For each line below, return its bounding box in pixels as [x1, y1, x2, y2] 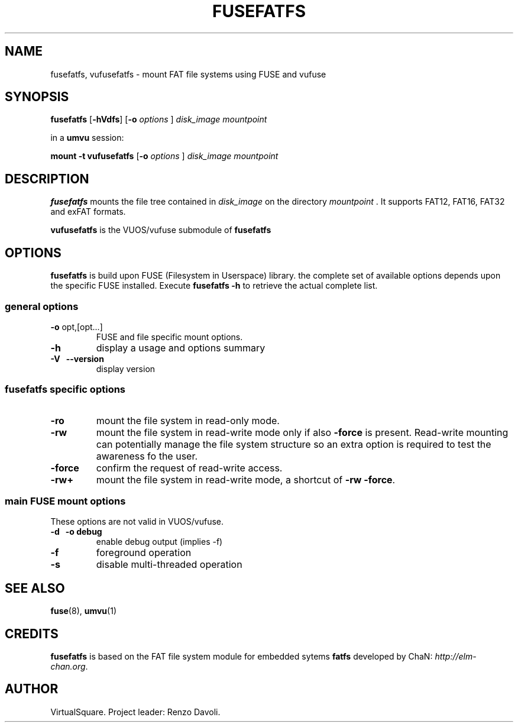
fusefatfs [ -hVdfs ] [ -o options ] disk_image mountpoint [50, 114, 267, 125]
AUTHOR [5, 681, 59, 697]
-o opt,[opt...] [50, 321, 103, 332]
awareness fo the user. [96, 450, 198, 462]
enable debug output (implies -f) [96, 537, 223, 547]
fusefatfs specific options [5, 383, 126, 396]
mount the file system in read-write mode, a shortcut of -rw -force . [96, 473, 396, 486]
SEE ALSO [5, 580, 65, 596]
